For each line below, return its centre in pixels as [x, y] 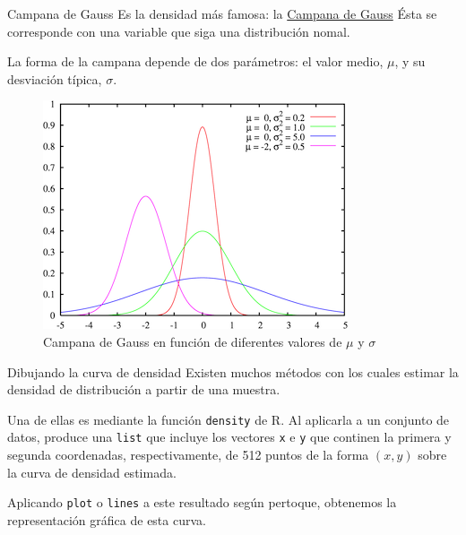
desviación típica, [55, 78]
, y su [410, 61]
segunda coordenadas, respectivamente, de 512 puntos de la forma [188, 455]
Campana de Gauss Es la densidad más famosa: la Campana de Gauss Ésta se [222, 13]
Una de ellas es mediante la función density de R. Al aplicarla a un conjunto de [229, 419]
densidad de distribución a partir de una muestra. [144, 389]
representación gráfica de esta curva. [107, 519]
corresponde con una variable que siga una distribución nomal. [179, 31]
